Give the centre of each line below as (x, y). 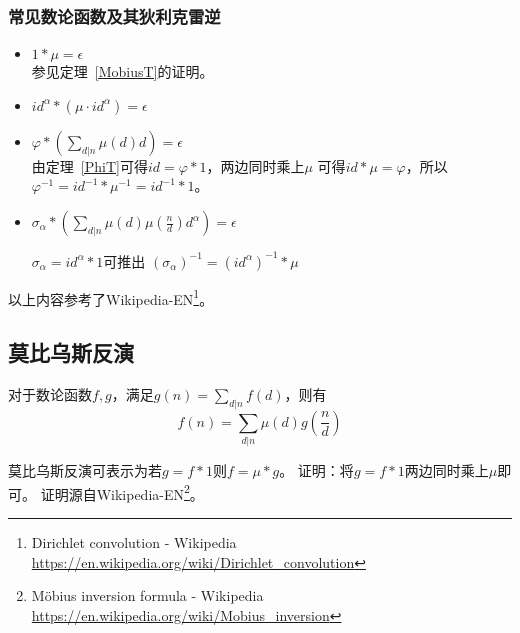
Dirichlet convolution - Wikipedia (134, 541)
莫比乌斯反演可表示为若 (85, 470)
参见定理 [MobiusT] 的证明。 (122, 71)
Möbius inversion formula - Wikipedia (147, 595)
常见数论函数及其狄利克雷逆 (114, 15)
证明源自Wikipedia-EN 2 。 (122, 492)
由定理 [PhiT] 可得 (89, 165)
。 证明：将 (316, 470)
